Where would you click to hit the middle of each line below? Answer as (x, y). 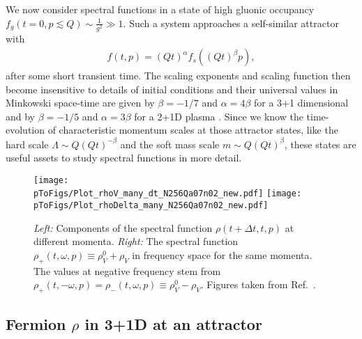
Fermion (36, 324)
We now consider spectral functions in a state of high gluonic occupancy (160, 9)
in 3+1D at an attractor (173, 324)
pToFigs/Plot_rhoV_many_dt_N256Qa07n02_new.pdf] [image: (168, 194)
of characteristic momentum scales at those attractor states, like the (193, 130)
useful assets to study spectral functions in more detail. (124, 158)
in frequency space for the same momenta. (222, 254)
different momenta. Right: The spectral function (136, 241)
